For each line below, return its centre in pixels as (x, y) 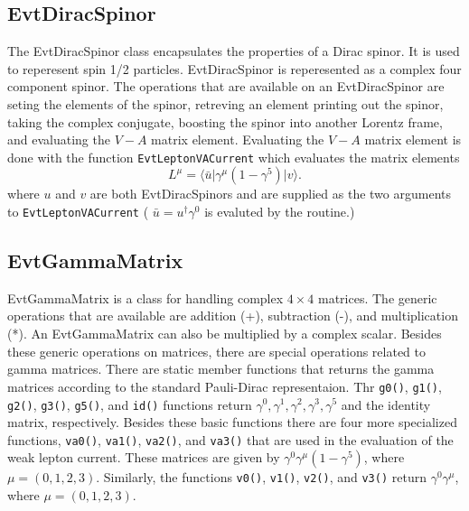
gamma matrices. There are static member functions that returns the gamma (221, 369)
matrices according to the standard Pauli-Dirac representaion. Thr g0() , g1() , (225, 386)
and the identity (386, 404)
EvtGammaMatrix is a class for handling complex (145, 297)
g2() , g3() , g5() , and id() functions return (130, 404)
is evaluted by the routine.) (280, 212)
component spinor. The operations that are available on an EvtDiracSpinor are (226, 86)
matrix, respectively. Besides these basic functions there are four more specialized (232, 422)
